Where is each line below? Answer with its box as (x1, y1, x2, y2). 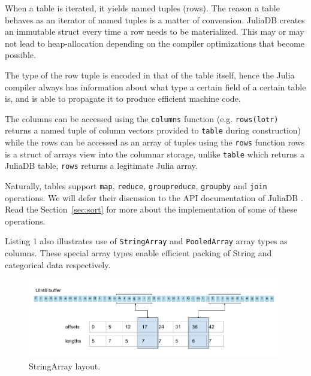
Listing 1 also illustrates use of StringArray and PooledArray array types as (5, 235, 288, 247)
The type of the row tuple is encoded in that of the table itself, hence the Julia (5, 68, 295, 81)
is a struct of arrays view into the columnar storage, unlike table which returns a (5, 147, 305, 160)
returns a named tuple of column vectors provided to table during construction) (5, 124, 301, 137)
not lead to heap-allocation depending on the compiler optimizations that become (5, 37, 304, 49)
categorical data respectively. (5, 258, 111, 271)
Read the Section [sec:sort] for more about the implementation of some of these (5, 203, 297, 216)
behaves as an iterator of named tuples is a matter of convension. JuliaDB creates (5, 13, 305, 26)
